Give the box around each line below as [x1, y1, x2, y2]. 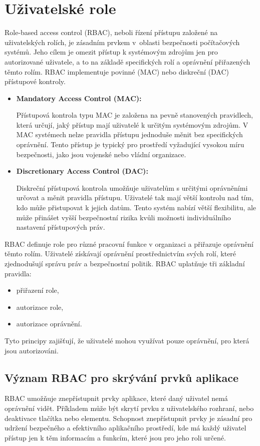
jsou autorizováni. [5, 345, 59, 355]
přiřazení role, [16, 285, 59, 295]
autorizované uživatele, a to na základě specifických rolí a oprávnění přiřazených [5, 56, 250, 67]
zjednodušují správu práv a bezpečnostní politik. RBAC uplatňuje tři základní [5, 258, 245, 268]
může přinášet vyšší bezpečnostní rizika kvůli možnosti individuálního [16, 212, 231, 222]
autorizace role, [16, 301, 64, 312]
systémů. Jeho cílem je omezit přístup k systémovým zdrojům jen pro [5, 47, 218, 57]
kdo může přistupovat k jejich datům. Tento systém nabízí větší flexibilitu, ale [16, 202, 256, 213]
